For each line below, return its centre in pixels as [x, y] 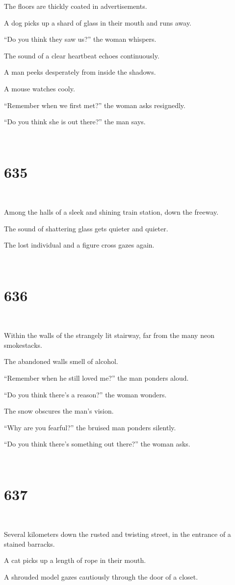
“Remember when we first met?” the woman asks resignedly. [95, 105]
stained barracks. [29, 543]
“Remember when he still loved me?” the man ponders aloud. [96, 377]
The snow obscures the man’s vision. [59, 411]
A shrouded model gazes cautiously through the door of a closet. [101, 577]
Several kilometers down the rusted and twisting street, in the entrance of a [117, 534]
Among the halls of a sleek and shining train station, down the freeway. [111, 212]
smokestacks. [23, 345]
